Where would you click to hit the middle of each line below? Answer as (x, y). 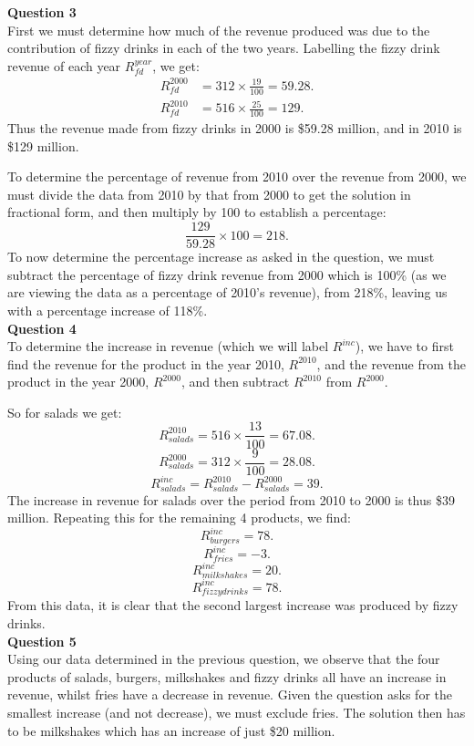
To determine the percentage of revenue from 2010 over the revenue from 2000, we (237, 176)
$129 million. (43, 145)
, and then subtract (235, 382)
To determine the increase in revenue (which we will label (168, 346)
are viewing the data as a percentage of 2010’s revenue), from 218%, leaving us (227, 292)
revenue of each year (64, 65)
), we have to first (404, 346)
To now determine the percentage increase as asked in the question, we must (221, 257)
